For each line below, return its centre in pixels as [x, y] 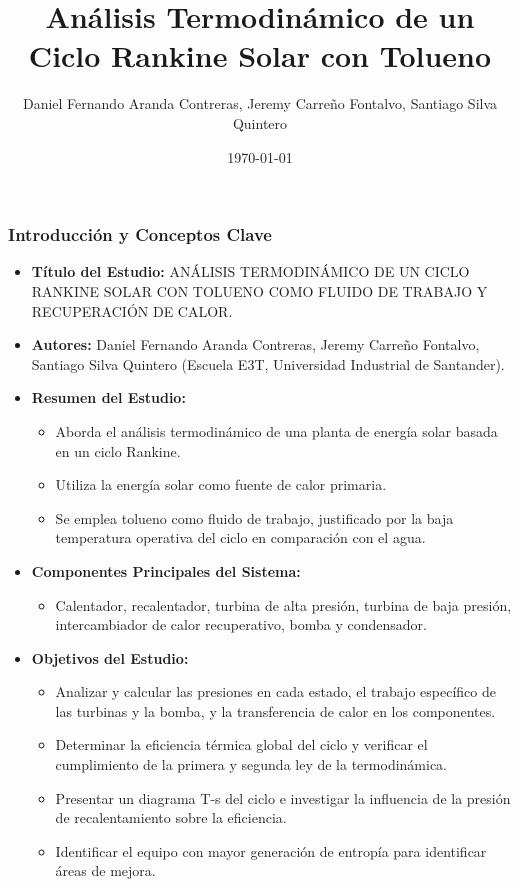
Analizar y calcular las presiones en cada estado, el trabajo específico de [275, 691]
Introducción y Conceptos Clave [140, 234]
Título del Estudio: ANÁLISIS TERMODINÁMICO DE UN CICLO [250, 271]
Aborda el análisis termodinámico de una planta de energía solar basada [276, 430]
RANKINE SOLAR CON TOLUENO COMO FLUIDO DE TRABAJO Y [259, 290]
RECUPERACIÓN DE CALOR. [132, 310]
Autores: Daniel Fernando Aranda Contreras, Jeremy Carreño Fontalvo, [255, 344]
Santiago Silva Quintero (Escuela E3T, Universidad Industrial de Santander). [268, 363]
